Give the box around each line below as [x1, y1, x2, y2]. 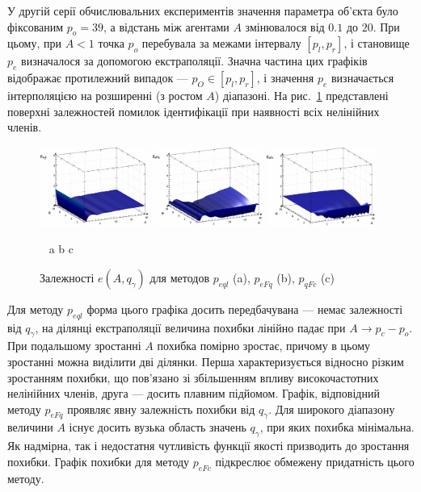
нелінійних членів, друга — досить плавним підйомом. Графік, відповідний [7, 385, 380, 402]
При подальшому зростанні [7, 337, 141, 354]
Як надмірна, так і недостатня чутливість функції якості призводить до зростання [7, 437, 410, 454]
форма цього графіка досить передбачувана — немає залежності [86, 300, 403, 317]
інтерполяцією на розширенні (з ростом [7, 87, 203, 104]
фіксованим [7, 18, 64, 35]
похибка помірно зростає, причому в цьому [157, 337, 371, 354]
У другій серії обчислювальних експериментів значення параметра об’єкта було [7, 2, 398, 19]
